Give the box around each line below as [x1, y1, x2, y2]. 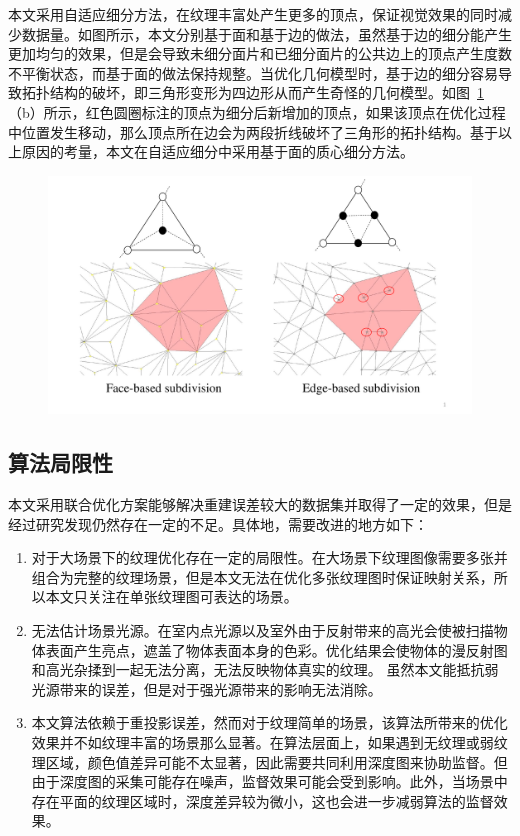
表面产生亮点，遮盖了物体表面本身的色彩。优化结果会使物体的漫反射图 [45, 639, 508, 660]
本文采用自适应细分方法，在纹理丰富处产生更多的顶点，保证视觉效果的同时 [8, 4, 498, 24]
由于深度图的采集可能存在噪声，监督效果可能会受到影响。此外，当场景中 [31, 771, 508, 792]
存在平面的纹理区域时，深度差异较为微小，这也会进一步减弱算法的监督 [31, 790, 494, 811]
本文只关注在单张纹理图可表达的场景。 [45, 586, 298, 607]
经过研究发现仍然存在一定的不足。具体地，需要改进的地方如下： [8, 513, 428, 534]
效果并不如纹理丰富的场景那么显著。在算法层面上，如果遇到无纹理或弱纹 [31, 731, 508, 752]
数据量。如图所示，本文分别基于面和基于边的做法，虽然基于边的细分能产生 [21, 23, 512, 44]
